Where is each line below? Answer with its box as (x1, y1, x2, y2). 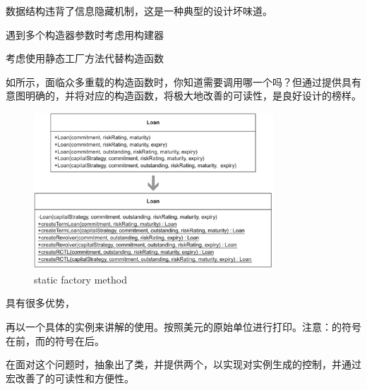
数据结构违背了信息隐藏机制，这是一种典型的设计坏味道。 (6, 4, 272, 18)
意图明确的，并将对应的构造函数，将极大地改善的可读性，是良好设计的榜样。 (6, 88, 361, 103)
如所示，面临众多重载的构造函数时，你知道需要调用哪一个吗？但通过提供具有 (6, 74, 361, 89)
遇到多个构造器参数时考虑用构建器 (6, 27, 164, 42)
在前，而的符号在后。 (6, 333, 104, 348)
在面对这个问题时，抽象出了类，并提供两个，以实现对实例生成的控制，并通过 (6, 357, 361, 372)
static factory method (34, 272, 127, 286)
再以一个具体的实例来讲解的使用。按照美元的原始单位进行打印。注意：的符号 (6, 319, 361, 334)
